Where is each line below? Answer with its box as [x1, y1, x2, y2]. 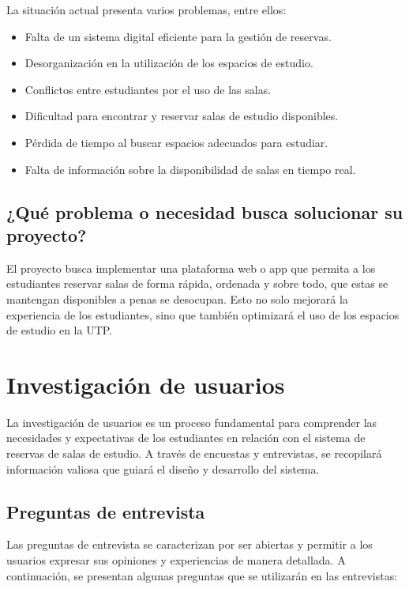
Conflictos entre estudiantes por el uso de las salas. [24, 81, 272, 97]
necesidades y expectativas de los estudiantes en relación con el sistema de [6, 429, 366, 446]
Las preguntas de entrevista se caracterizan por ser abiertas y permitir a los [6, 536, 373, 553]
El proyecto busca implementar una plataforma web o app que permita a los [6, 259, 376, 276]
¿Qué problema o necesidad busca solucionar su [6, 199, 403, 224]
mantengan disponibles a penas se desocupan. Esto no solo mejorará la [6, 290, 348, 307]
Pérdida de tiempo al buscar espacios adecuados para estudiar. [24, 134, 328, 150]
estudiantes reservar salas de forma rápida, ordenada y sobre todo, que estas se [6, 275, 388, 292]
